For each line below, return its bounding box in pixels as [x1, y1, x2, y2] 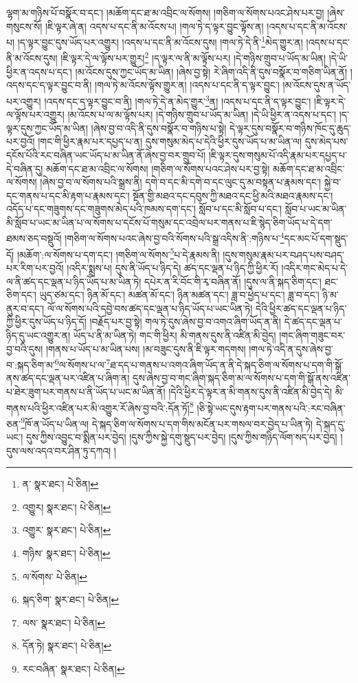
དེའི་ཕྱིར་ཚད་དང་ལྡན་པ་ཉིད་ [256, 301, 347, 315]
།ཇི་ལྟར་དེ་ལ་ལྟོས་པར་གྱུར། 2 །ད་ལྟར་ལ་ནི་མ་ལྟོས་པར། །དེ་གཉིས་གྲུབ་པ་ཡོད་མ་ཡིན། [60, 49, 326, 65]
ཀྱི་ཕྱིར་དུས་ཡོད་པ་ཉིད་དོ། [6, 314, 87, 329]
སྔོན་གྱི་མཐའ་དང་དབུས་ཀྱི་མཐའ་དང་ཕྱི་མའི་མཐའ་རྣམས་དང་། [133, 188, 333, 202]
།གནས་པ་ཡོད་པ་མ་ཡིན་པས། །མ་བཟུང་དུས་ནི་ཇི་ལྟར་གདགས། [45, 341, 246, 356]
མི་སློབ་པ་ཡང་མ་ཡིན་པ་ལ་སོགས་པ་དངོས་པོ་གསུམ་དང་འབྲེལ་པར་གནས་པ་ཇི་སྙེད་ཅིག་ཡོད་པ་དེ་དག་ [6, 215, 333, 229]
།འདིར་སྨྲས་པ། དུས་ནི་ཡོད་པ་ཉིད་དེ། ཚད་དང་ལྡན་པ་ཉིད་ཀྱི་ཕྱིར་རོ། [67, 260, 278, 274]
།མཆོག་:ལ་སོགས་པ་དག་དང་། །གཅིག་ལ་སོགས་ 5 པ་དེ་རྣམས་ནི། [16, 245, 220, 261]
